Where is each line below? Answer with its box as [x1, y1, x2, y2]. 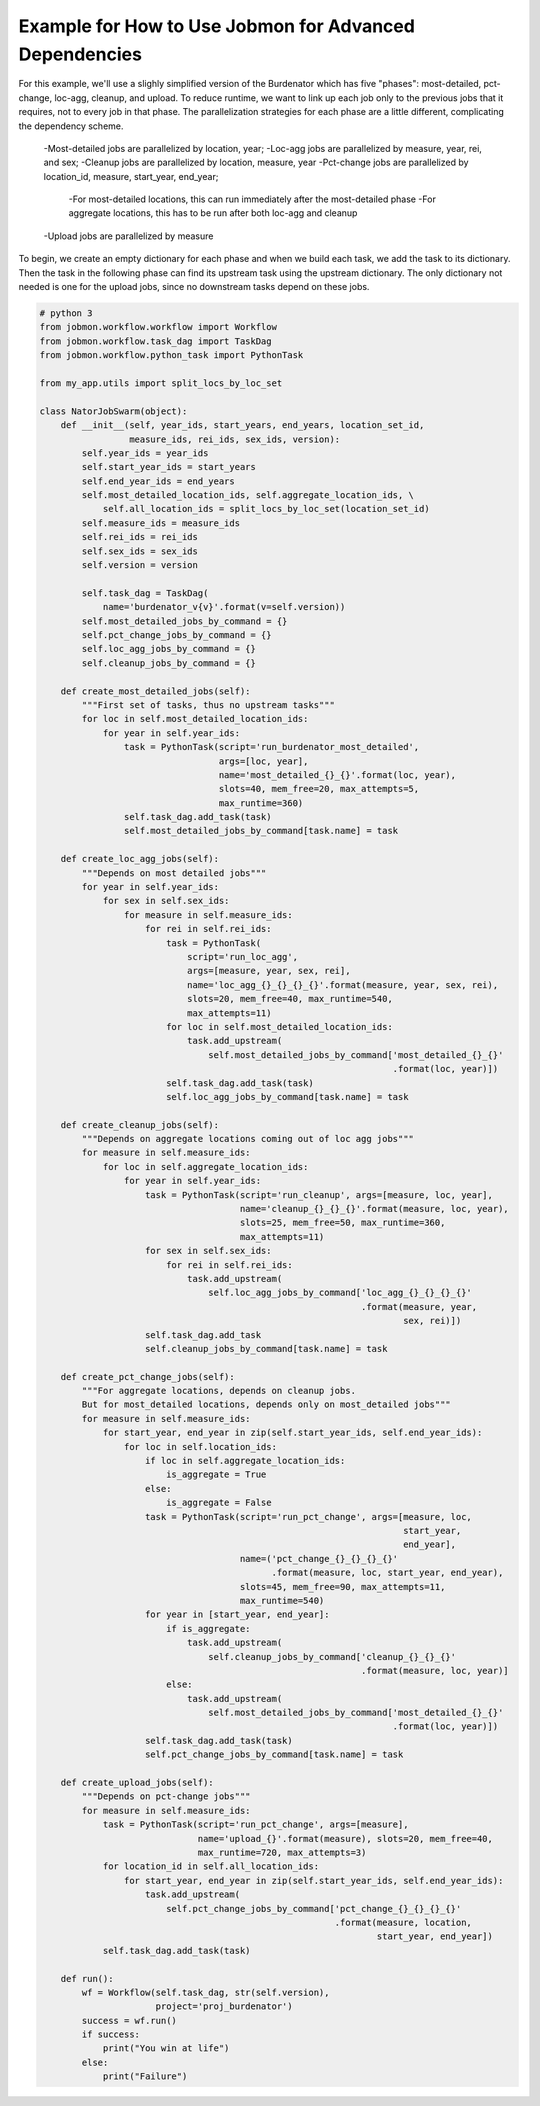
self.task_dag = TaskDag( [81, 587, 209, 599]
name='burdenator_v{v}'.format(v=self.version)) [102, 601, 346, 613]
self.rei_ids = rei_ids [81, 531, 199, 543]
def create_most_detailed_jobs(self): [60, 685, 251, 697]
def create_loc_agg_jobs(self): [60, 853, 220, 865]
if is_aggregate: [165, 1623, 251, 1634]
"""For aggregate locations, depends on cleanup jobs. [81, 1385, 357, 1397]
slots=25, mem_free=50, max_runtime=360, [239, 1217, 446, 1229]
